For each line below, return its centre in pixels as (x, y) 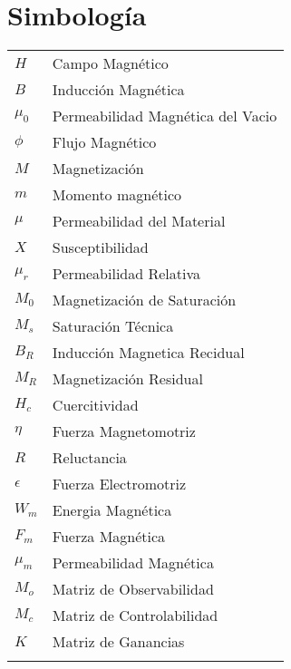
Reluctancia (89, 458)
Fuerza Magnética (109, 537)
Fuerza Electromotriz (119, 484)
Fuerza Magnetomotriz (124, 431)
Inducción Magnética (118, 90)
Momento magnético (117, 195)
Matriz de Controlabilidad (135, 616)
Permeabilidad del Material (139, 221)
